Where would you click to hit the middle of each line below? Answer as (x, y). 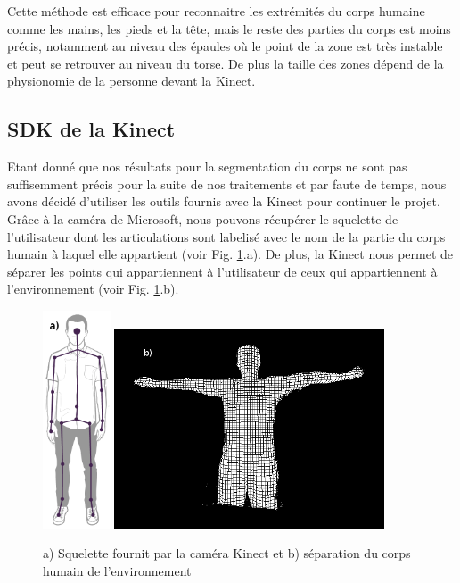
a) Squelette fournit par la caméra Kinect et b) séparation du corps (227, 553)
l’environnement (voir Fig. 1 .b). (93, 289)
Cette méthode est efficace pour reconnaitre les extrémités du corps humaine (216, 11)
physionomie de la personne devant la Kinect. (131, 81)
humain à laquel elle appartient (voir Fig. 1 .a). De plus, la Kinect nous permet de (230, 254)
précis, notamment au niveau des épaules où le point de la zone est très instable (225, 46)
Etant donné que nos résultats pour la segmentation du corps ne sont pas (207, 167)
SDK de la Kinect (91, 129)
